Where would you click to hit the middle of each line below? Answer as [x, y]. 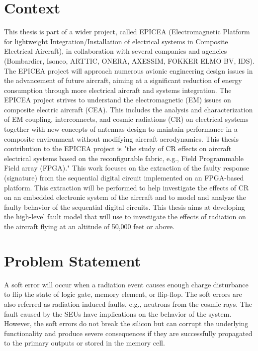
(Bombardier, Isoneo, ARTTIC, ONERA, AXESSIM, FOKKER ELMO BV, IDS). [129, 60]
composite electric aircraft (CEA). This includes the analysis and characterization [129, 109]
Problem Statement [72, 260]
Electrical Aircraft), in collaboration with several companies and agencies [116, 51]
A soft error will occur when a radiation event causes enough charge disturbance [126, 284]
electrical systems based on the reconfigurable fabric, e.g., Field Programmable [124, 158]
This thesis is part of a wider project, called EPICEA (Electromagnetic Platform [127, 32]
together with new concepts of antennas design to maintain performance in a [121, 129]
